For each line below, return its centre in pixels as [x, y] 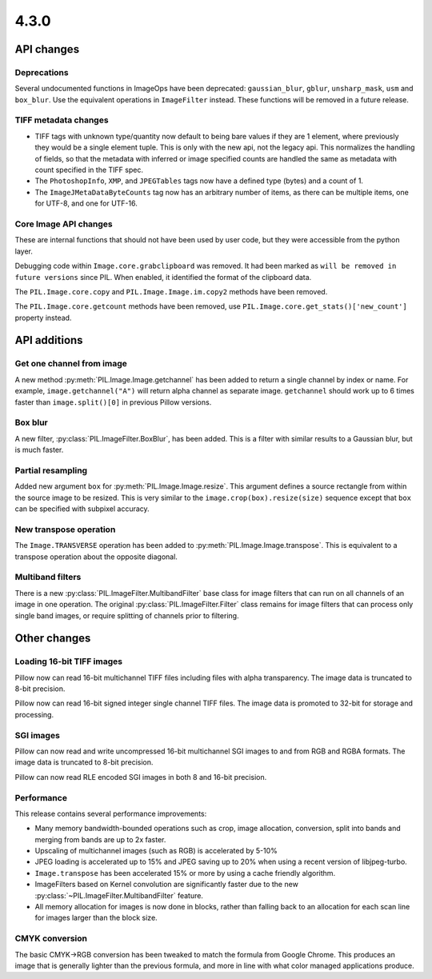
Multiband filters [48, 577]
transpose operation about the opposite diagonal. [96, 557]
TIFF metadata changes [62, 120]
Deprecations [42, 72]
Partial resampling [51, 470]
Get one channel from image [71, 364]
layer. [24, 251]
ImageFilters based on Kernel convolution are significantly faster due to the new [167, 885]
